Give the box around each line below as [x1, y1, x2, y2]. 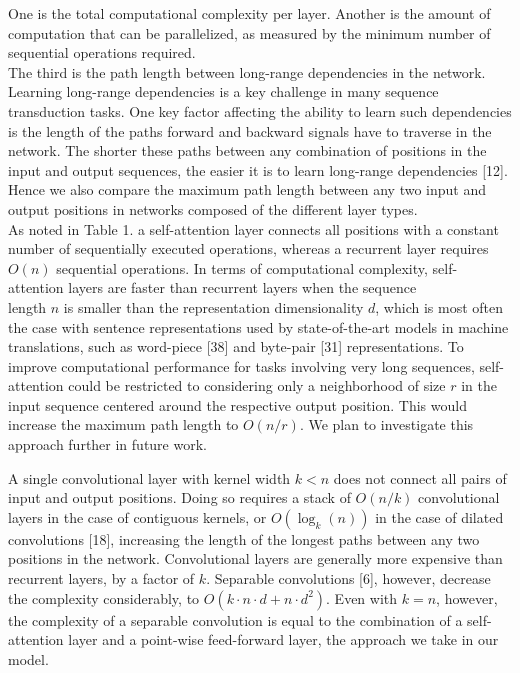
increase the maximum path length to [8, 414, 239, 435]
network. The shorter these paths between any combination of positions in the [8, 140, 487, 161]
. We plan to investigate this [299, 414, 474, 435]
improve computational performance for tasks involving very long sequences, [8, 355, 475, 376]
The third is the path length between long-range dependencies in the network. [8, 61, 486, 82]
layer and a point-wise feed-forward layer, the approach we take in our [68, 629, 499, 650]
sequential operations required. [8, 42, 196, 63]
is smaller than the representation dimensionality [63, 296, 364, 317]
